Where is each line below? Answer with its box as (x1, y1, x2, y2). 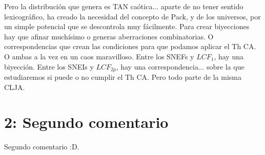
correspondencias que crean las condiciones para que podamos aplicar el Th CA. (4, 41, 256, 52)
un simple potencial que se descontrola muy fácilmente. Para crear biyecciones (4, 21, 250, 32)
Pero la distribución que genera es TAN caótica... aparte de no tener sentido (4, 1, 243, 11)
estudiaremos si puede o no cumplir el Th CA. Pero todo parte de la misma (4, 72, 242, 82)
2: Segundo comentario (4, 112, 169, 132)
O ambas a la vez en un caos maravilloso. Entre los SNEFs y (4, 51, 194, 61)
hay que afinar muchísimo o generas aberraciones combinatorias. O (4, 31, 214, 41)
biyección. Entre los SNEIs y (4, 61, 94, 72)
